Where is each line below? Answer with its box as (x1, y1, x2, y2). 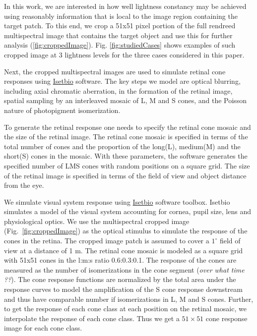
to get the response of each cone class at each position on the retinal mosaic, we (4, 303, 247, 314)
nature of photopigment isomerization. (4, 105, 121, 115)
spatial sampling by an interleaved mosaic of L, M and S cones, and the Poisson (4, 95, 247, 106)
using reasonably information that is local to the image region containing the (4, 10, 238, 21)
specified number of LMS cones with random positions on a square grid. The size (4, 160, 250, 170)
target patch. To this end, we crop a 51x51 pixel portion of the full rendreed (4, 20, 236, 31)
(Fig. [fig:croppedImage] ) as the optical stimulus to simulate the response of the (4, 225, 248, 236)
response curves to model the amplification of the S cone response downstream (4, 284, 243, 294)
